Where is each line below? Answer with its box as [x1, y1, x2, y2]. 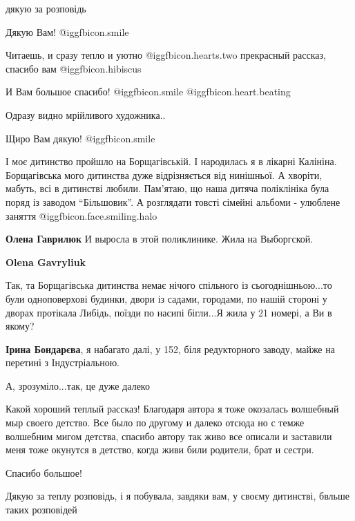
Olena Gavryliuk [6, 254, 86, 269]
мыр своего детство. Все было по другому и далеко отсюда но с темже [6, 415, 305, 430]
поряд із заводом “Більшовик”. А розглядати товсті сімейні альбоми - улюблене [6, 194, 340, 209]
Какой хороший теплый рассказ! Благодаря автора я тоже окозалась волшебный [6, 401, 339, 416]
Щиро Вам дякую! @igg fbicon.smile [6, 131, 155, 145]
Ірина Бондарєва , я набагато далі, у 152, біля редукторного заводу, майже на [6, 341, 335, 356]
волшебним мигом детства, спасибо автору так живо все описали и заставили [6, 428, 332, 443]
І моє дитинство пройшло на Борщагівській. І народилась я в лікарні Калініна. [6, 154, 337, 169]
